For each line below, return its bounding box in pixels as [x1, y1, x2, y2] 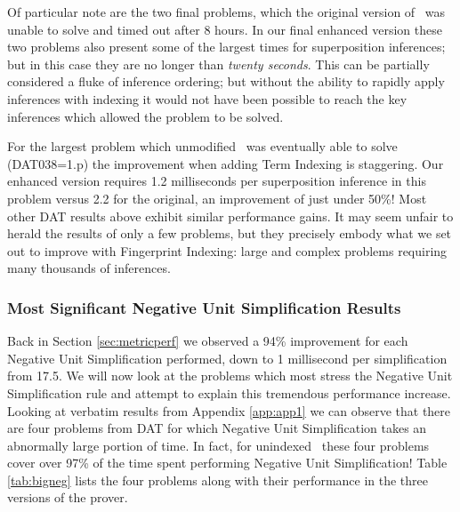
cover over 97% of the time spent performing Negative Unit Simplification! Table [7, 453, 448, 472]
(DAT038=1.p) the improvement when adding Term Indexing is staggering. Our [7, 154, 444, 172]
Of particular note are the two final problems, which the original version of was [7, 3, 446, 20]
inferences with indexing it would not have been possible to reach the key [7, 89, 408, 108]
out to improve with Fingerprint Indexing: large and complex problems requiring [7, 241, 448, 260]
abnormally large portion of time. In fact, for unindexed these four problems [7, 436, 430, 454]
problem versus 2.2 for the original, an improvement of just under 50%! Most [7, 188, 427, 207]
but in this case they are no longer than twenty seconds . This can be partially [7, 54, 430, 73]
